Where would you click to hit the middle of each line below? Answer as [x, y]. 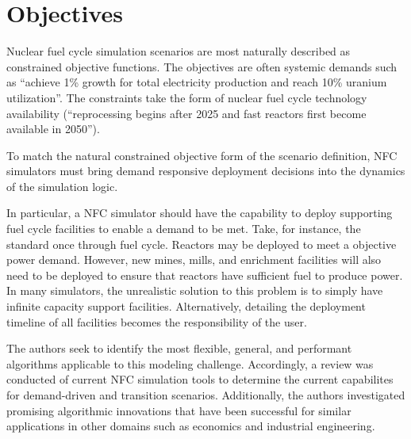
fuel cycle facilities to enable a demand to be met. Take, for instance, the [184, 229]
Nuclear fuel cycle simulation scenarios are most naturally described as [179, 51]
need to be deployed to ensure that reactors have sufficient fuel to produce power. [205, 275]
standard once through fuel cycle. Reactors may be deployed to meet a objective [202, 244]
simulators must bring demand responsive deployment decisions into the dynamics [206, 171]
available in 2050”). [53, 129]
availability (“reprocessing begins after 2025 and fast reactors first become [186, 113]
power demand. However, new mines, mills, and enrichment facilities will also [194, 260]
